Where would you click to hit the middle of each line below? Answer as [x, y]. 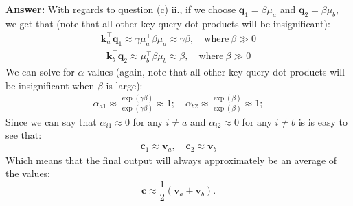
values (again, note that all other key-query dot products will [216, 72]
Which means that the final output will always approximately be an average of [171, 160]
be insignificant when [50, 85]
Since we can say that [51, 121]
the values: [28, 173]
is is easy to [323, 121]
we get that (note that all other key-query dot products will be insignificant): [168, 23]
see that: [24, 135]
